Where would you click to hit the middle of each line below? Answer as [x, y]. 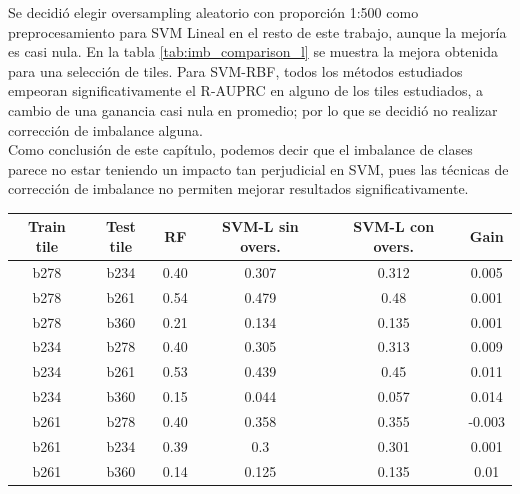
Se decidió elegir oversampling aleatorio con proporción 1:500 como [213, 12]
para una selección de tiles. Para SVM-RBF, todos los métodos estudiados [235, 70]
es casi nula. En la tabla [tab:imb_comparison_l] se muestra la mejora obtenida [253, 51]
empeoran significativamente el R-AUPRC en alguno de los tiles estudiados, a [246, 90]
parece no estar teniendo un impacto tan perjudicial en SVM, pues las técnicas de [258, 168]
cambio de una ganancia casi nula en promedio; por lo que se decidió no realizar [253, 109]
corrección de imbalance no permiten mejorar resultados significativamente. [238, 188]
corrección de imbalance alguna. [105, 129]
